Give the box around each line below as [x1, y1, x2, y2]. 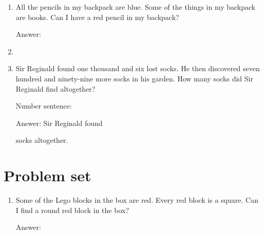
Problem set [4, 165, 91, 186]
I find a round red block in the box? [15, 204, 129, 215]
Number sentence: [15, 100, 72, 111]
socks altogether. [15, 135, 68, 145]
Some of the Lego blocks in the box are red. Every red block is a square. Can [15, 195, 258, 205]
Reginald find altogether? [15, 83, 96, 94]
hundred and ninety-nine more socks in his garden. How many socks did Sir [15, 73, 253, 83]
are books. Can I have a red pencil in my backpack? [15, 11, 179, 22]
